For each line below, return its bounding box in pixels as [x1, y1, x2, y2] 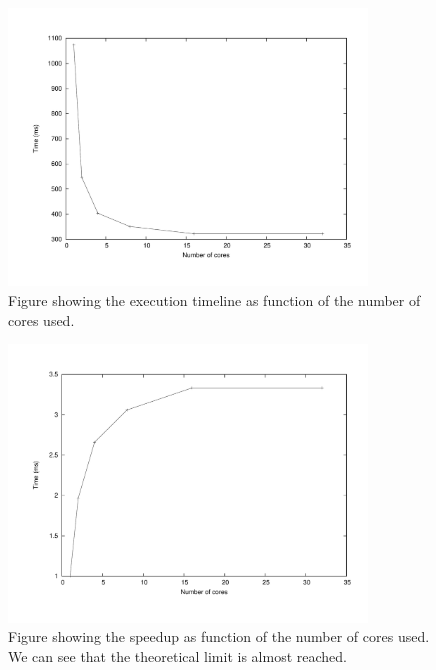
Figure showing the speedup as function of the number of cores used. [8, 626, 430, 647]
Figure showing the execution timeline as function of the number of [8, 289, 421, 310]
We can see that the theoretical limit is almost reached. [8, 645, 347, 666]
